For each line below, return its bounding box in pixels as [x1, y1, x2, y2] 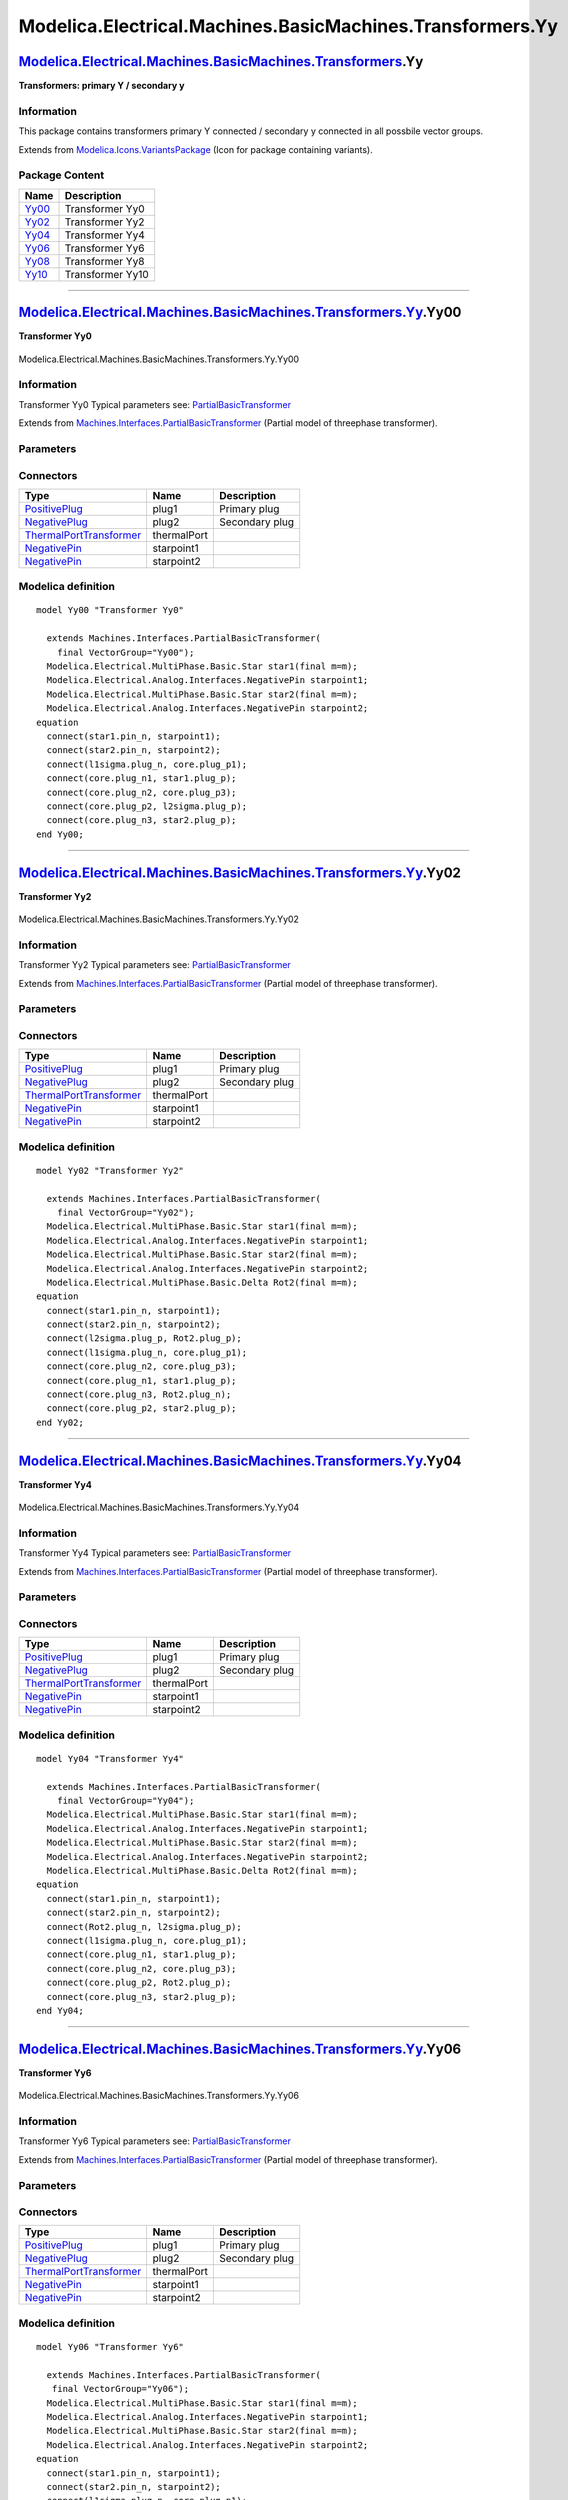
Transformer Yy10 [64, 267, 149, 281]
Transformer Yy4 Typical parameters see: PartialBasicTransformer [18, 1547, 292, 1559]
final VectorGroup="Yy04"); [56, 1795, 195, 1807]
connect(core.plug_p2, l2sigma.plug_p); [46, 800, 248, 812]
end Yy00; [36, 828, 84, 840]
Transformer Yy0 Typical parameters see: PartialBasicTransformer [18, 398, 292, 410]
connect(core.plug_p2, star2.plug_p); [46, 1403, 237, 1414]
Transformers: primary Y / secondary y [18, 80, 185, 92]
